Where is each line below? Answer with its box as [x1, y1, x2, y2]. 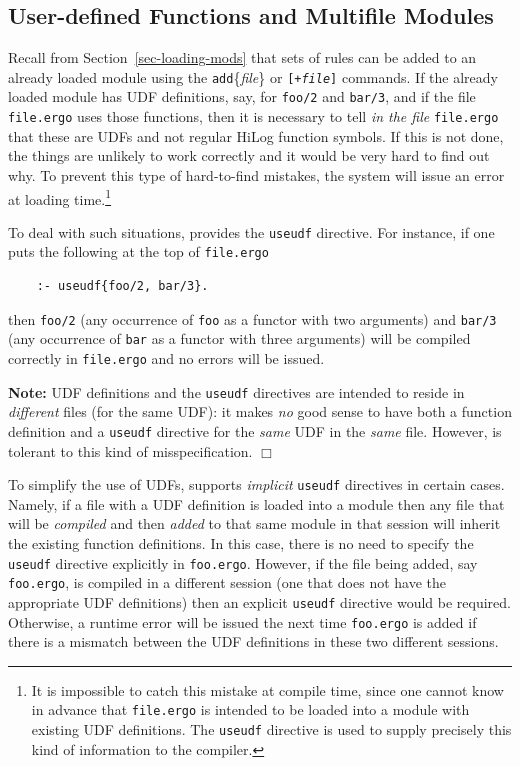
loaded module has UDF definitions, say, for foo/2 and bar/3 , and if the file [8, 86, 476, 107]
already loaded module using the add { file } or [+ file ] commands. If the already [8, 66, 498, 87]
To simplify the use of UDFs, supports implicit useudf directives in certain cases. [8, 474, 505, 495]
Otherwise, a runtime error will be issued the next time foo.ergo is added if [8, 611, 477, 632]
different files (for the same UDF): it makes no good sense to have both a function [8, 401, 512, 422]
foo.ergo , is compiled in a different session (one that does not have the [8, 572, 446, 593]
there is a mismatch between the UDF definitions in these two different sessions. [8, 631, 499, 652]
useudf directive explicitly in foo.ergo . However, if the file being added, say [8, 552, 478, 573]
